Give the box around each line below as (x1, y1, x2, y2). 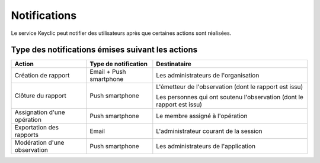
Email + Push (89, 68, 127, 76)
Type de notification (89, 60, 148, 68)
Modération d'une (14, 139, 65, 147)
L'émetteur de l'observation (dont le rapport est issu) (156, 83, 303, 91)
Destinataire (156, 60, 192, 68)
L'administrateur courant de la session (156, 127, 263, 135)
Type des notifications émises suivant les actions (11, 45, 198, 55)
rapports (14, 131, 39, 139)
